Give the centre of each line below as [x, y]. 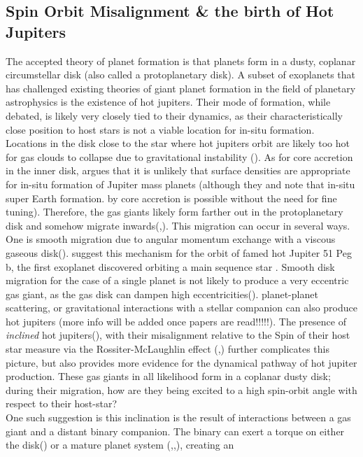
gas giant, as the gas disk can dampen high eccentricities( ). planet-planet [162, 294]
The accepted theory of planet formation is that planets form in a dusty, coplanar [181, 61]
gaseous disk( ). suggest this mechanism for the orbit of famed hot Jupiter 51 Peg [179, 252]
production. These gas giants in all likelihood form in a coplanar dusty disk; [168, 376]
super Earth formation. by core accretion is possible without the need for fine [171, 198]
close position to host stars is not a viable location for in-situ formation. [160, 129]
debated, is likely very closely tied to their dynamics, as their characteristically [175, 115]
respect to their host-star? [61, 403]
